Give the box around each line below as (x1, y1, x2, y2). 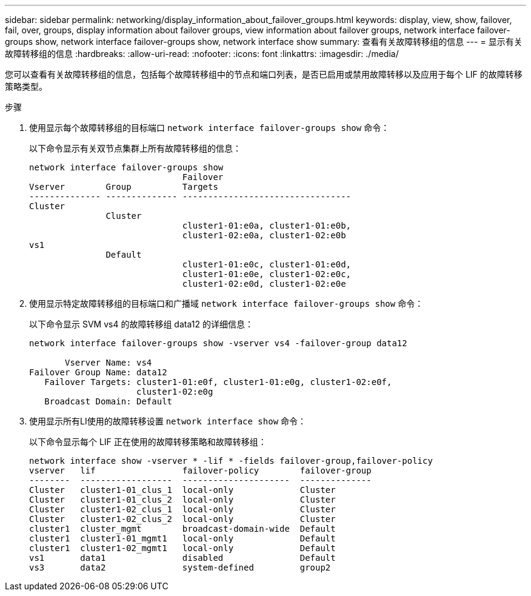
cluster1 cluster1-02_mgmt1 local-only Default (29, 543, 336, 553)
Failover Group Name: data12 (29, 367, 167, 377)
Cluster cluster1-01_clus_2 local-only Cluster (29, 495, 336, 504)
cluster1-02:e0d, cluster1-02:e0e (182, 279, 346, 289)
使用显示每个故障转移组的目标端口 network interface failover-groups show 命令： (29, 122, 390, 133)
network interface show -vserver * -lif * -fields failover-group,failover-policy (29, 456, 433, 466)
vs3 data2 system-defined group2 (29, 563, 331, 572)
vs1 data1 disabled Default (29, 553, 336, 563)
